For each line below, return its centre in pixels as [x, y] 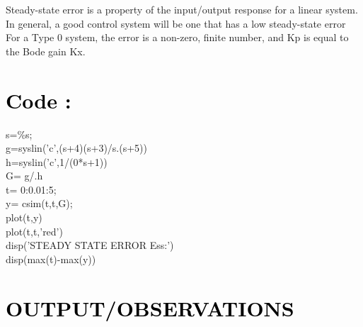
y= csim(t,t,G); [39, 203]
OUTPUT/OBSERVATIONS [150, 307]
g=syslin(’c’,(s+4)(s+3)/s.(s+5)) [76, 148]
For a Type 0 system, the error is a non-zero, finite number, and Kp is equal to [177, 37]
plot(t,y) [24, 217]
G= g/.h [24, 176]
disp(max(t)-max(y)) [51, 259]
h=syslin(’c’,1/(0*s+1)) [57, 161]
